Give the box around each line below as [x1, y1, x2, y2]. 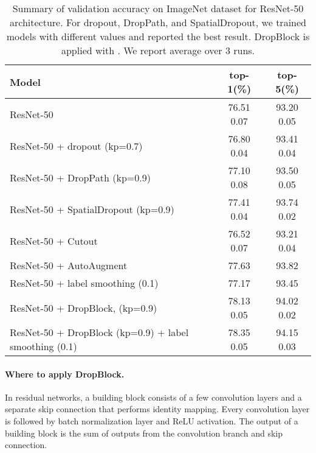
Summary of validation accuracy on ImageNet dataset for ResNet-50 [12, 1, 304, 15]
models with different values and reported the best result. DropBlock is [6, 29, 310, 43]
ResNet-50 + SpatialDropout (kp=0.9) [10, 202, 174, 216]
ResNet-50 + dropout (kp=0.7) [10, 138, 143, 153]
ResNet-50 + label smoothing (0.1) [10, 276, 159, 290]
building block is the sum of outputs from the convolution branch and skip [5, 426, 283, 439]
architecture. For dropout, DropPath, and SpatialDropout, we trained [10, 15, 306, 29]
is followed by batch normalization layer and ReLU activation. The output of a [5, 414, 298, 427]
